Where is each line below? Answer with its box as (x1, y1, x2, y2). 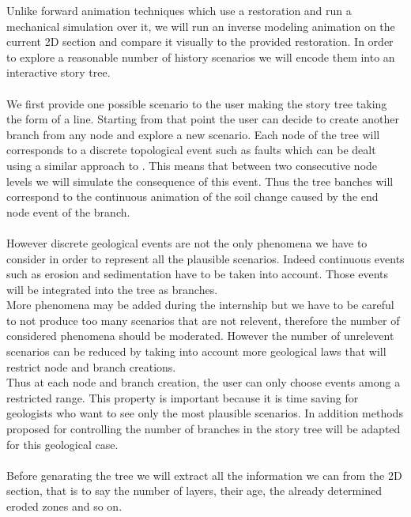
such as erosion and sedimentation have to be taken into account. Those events (6, 266, 389, 282)
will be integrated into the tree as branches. (6, 281, 218, 297)
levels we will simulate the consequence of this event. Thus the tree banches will (6, 172, 394, 189)
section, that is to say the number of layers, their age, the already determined (6, 482, 382, 499)
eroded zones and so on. (6, 498, 123, 514)
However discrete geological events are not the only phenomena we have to (6, 234, 368, 251)
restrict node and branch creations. (6, 358, 176, 375)
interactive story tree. (6, 64, 111, 81)
